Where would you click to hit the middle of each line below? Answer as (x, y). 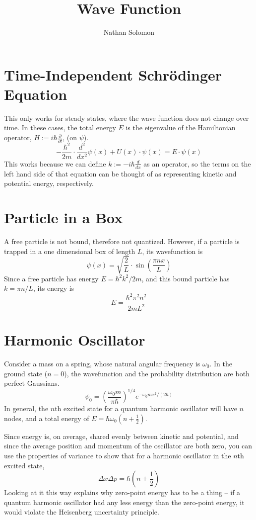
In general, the (26, 408)
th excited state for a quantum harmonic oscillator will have (146, 408)
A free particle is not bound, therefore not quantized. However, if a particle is (122, 241)
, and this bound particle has (186, 278)
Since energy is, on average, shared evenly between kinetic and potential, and (121, 436)
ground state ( (26, 373)
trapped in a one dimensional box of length (70, 251)
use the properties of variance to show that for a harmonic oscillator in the (118, 456)
